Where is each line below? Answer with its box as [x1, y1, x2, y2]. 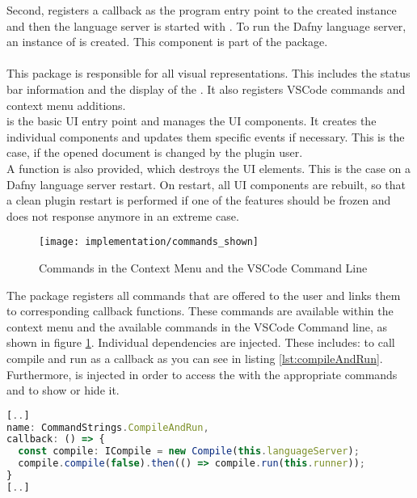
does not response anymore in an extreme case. [6, 207, 239, 224]
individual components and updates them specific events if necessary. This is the [6, 128, 405, 145]
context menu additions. [6, 96, 126, 113]
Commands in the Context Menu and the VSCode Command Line [39, 259, 368, 276]
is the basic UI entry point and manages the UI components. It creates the [6, 112, 377, 129]
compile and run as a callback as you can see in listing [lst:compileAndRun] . [6, 349, 383, 366]
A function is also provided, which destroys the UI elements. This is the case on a [6, 159, 411, 176]
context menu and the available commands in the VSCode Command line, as [6, 318, 388, 335]
